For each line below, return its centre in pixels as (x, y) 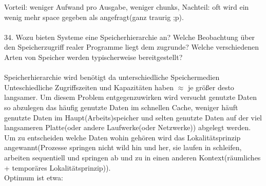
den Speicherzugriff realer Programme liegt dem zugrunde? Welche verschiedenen (132, 47)
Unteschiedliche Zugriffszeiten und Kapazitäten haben (89, 87)
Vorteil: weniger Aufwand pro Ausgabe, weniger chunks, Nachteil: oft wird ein (127, 7)
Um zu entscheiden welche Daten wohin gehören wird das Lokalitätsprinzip (122, 137)
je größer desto (211, 87)
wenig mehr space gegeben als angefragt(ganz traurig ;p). (94, 17)
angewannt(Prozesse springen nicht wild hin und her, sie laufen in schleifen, (123, 147)
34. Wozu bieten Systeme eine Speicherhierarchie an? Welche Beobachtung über (130, 37)
